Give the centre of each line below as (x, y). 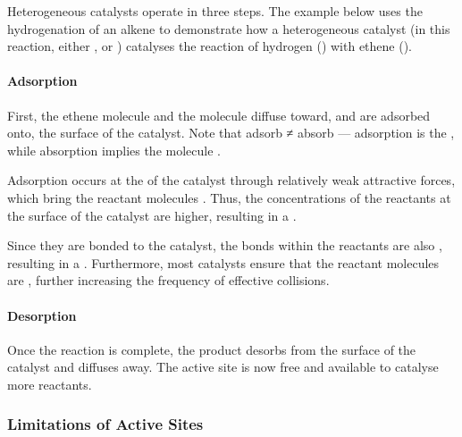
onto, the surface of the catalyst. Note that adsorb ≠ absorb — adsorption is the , (231, 133)
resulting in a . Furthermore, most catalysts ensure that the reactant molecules (223, 262)
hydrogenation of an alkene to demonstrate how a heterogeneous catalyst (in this (229, 28)
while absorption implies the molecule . (114, 150)
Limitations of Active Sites (105, 424)
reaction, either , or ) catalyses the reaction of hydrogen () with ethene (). (210, 46)
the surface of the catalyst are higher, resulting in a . (152, 215)
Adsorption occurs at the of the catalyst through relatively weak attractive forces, (231, 180)
